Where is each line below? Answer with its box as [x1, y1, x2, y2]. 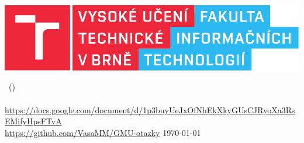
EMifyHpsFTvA [5, 115, 62, 127]
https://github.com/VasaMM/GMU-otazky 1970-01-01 [5, 126, 201, 138]
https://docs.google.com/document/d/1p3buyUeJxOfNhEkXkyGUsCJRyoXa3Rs [5, 103, 295, 116]
